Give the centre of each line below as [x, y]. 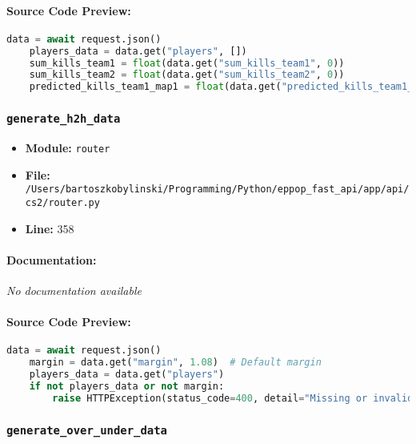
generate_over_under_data [87, 430]
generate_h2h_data [64, 119]
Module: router [68, 147]
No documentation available [74, 290]
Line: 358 [50, 228]
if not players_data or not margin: [127, 386]
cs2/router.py [62, 202]
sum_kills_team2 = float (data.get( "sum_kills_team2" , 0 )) [187, 75]
